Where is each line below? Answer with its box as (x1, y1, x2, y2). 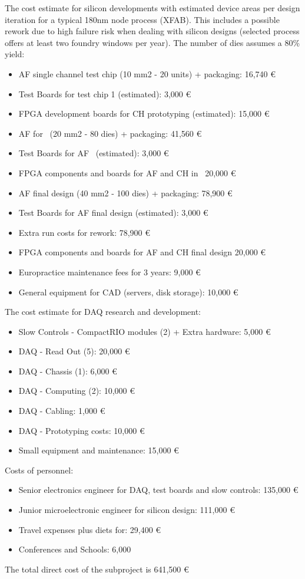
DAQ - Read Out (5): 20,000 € (18, 345, 130, 357)
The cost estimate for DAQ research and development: (5, 305, 201, 318)
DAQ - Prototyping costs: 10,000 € (18, 424, 145, 436)
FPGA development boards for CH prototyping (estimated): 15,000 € (18, 107, 270, 120)
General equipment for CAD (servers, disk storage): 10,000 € (18, 285, 238, 298)
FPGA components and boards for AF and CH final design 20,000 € (18, 246, 266, 258)
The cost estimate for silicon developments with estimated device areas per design (5, 2, 300, 14)
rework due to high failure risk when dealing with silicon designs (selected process (5, 25, 300, 37)
